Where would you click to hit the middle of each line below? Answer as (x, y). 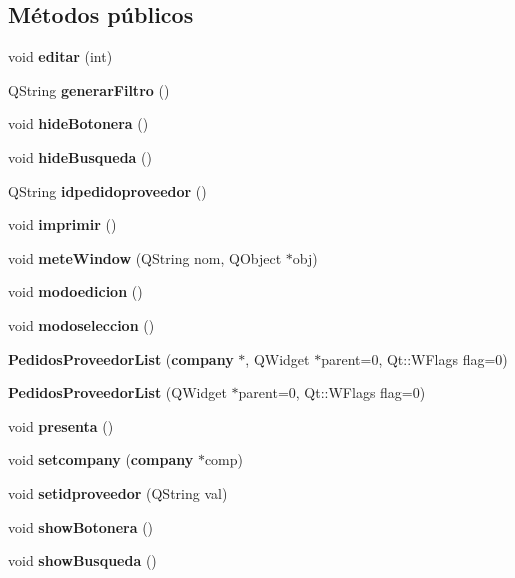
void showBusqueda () (82, 560)
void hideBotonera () (78, 123)
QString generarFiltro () (89, 89)
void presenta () (61, 425)
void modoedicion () (75, 291)
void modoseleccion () (81, 324)
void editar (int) (60, 56)
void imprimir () (62, 224)
